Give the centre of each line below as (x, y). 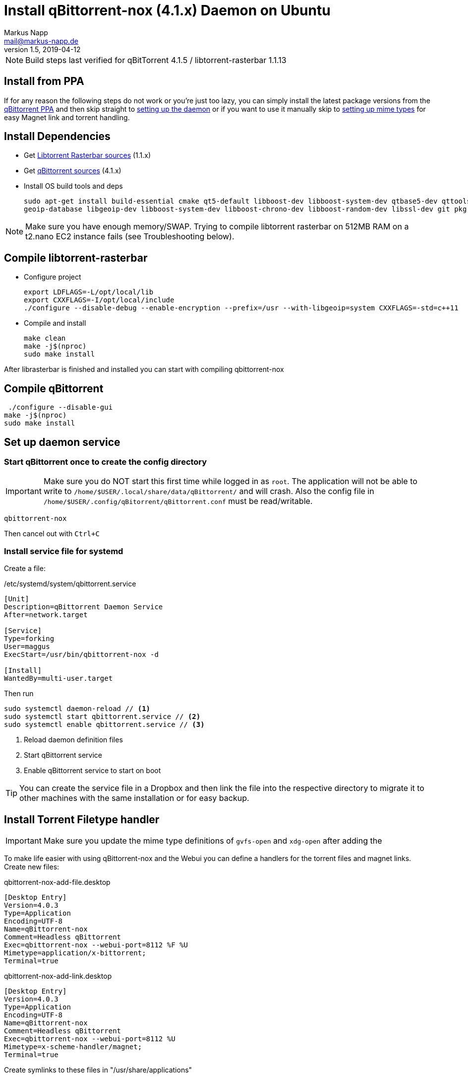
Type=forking (29, 639)
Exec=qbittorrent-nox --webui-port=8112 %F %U (96, 945)
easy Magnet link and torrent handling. (67, 117)
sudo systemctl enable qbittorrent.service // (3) (104, 725)
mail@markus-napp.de (41, 41)
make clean (45, 338)
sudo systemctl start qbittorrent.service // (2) (102, 717)
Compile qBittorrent (54, 388)
